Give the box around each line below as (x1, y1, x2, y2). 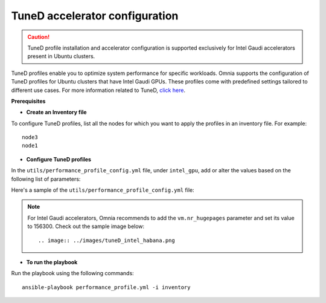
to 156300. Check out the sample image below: (27, 223, 145, 230)
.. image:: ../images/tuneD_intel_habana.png (38, 236, 175, 244)
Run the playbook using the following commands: (11, 270, 134, 277)
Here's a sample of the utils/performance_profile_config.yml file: (11, 186, 194, 194)
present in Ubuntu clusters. (27, 53, 95, 60)
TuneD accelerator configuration (11, 9, 179, 22)
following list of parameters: (11, 175, 81, 183)
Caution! (27, 33, 50, 41)
